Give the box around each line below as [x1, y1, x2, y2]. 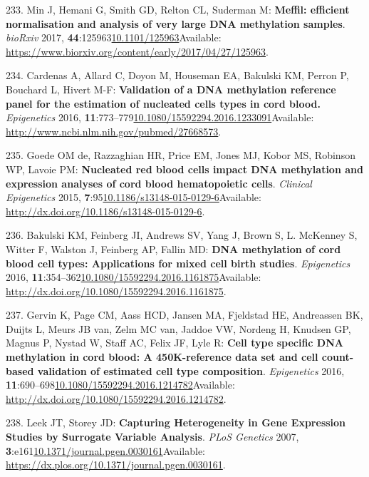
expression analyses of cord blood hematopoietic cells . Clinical [6, 175, 312, 190]
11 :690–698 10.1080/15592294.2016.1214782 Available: [6, 377, 235, 392]
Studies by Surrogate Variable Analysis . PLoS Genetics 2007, [6, 429, 299, 444]
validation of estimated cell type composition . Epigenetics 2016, [37, 363, 345, 378]
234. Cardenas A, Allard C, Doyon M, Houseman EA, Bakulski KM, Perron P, [6, 68, 349, 83]
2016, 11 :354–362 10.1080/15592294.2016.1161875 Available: [6, 270, 261, 284]
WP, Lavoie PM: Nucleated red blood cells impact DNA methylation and [6, 161, 363, 176]
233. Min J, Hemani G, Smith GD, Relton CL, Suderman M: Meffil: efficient [6, 2, 350, 16]
